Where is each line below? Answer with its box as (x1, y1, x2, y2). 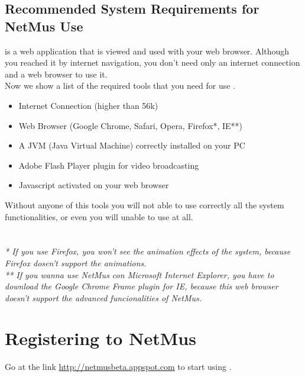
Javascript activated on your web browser (18, 179, 169, 191)
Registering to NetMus (5, 326, 196, 350)
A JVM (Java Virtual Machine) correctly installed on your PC (18, 139, 245, 152)
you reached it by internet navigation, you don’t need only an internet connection (5, 56, 300, 69)
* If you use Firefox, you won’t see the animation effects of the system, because (5, 245, 291, 257)
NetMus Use (5, 17, 83, 35)
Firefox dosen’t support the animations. (5, 256, 147, 269)
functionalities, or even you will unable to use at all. (5, 210, 193, 223)
